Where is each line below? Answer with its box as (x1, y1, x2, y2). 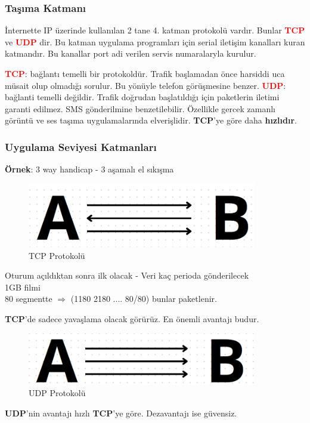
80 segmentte (5, 292, 52, 305)
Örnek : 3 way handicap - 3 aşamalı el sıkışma (5, 163, 174, 175)
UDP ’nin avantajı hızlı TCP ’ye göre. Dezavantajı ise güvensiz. (5, 407, 237, 419)
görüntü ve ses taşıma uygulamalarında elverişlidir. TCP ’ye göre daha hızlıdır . (5, 114, 297, 126)
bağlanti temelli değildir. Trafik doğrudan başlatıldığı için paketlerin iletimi (5, 91, 280, 103)
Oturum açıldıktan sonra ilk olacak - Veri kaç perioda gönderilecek (5, 269, 249, 282)
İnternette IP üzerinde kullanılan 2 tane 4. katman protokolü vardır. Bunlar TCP (5, 24, 305, 36)
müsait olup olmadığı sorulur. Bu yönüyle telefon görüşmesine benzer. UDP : (5, 79, 286, 91)
